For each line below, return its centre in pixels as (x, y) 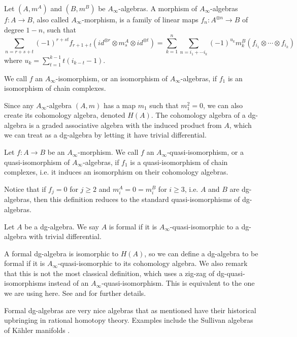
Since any (19, 105)
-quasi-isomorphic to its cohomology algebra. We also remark (153, 263)
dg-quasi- (231, 273)
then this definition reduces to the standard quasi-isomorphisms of (137, 199)
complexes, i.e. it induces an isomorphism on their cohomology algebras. (116, 172)
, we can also (223, 105)
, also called (51, 19)
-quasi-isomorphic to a (204, 226)
